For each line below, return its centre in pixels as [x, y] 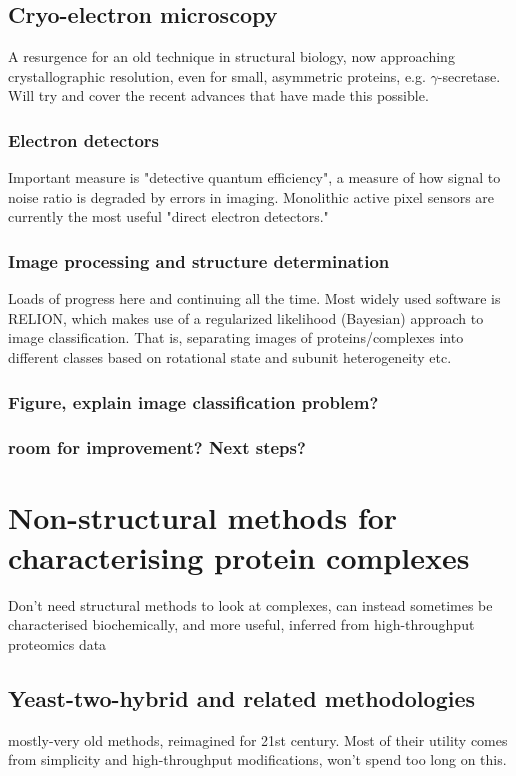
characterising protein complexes [239, 556]
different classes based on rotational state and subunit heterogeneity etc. [230, 356]
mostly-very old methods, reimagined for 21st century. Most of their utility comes [258, 739]
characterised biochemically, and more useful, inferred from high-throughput [241, 624]
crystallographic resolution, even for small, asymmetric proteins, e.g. [217, 75]
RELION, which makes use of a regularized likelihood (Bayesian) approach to [246, 317]
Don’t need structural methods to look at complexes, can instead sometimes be [250, 604]
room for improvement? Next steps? [157, 447]
